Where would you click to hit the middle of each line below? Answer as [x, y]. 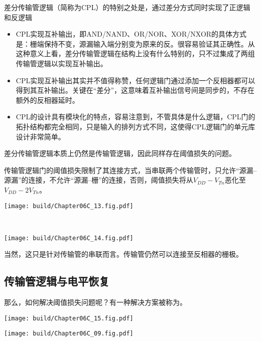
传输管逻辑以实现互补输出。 [61, 63]
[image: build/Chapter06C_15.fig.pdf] [69, 318]
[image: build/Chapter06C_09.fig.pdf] [69, 334]
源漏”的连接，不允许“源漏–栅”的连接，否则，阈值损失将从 [99, 180]
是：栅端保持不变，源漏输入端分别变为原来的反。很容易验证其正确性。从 [135, 43]
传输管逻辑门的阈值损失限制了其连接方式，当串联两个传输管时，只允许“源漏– [130, 170]
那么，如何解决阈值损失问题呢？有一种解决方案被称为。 [95, 302]
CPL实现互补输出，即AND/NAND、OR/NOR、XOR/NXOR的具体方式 [131, 34]
